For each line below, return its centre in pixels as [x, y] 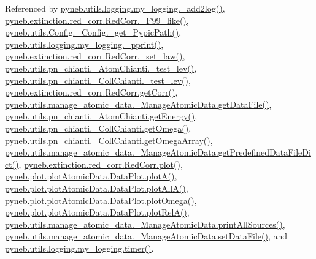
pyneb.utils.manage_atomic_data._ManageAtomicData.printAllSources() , [145, 224]
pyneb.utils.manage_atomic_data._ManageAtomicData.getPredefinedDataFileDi [158, 152]
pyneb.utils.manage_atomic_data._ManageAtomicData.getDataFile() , [138, 104]
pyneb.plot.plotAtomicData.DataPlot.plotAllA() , [97, 188]
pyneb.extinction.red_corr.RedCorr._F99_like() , [97, 20]
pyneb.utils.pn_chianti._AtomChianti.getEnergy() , [101, 116]
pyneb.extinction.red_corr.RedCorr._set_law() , [95, 56]
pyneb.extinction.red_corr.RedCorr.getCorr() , [91, 92]
